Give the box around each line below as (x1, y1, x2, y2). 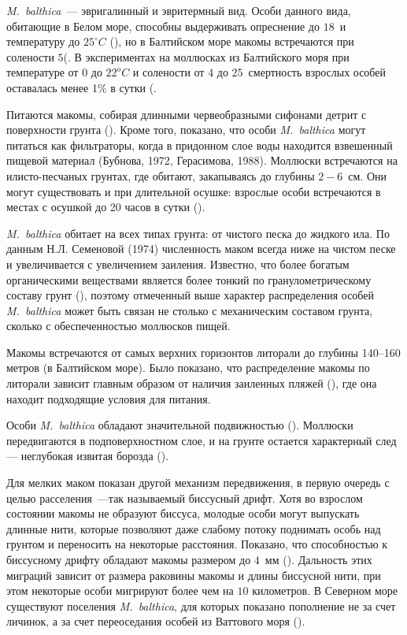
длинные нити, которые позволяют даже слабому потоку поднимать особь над (6, 520, 381, 537)
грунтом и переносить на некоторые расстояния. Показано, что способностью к (6, 536, 388, 552)
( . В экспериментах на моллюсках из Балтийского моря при (63, 48, 350, 65)
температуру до (6, 33, 80, 50)
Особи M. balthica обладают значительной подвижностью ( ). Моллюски (6, 417, 353, 433)
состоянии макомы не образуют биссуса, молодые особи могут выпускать (6, 505, 360, 522)
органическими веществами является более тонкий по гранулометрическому (6, 271, 372, 288)
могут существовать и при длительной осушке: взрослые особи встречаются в (6, 183, 381, 199)
